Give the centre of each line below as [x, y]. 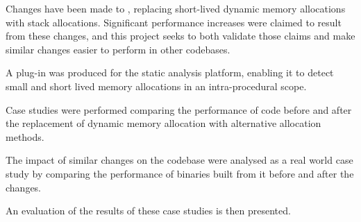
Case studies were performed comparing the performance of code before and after [179, 109]
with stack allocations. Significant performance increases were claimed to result [174, 22]
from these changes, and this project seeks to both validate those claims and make [180, 36]
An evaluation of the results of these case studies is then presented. [148, 211]
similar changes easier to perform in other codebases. [118, 49]
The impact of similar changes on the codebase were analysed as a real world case [179, 160]
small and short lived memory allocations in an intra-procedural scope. [156, 86]
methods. [25, 136]
